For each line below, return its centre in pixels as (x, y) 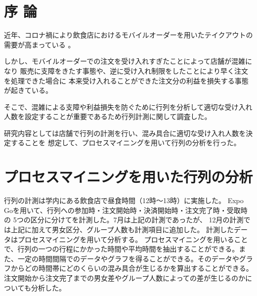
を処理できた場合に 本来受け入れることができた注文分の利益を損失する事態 (126, 80)
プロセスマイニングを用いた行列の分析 (128, 177)
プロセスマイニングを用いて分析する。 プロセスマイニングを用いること (133, 239)
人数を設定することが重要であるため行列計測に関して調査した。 (108, 116)
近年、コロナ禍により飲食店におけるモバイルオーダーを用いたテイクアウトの (128, 35)
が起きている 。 (28, 90)
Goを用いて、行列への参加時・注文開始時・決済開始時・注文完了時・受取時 (126, 210)
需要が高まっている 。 (40, 44)
